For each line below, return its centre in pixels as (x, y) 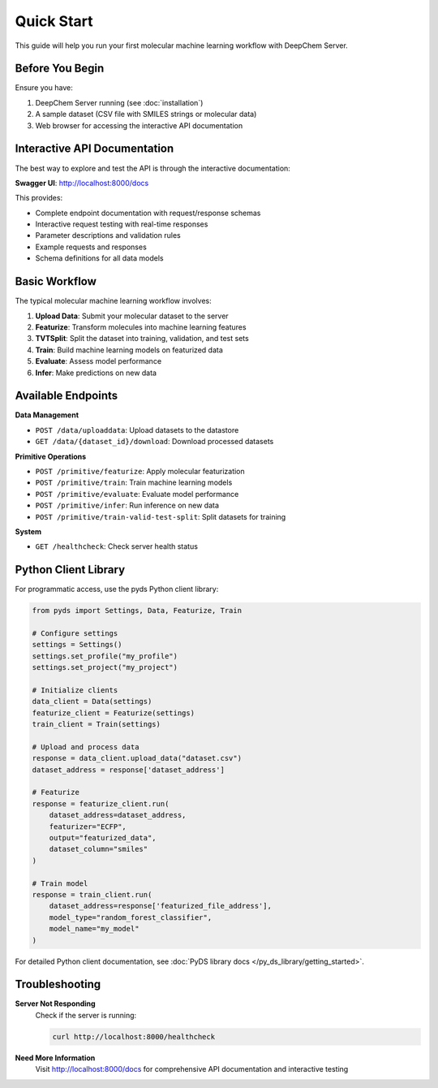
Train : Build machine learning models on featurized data (129, 350)
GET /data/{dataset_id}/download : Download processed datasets (155, 442)
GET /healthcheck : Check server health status (117, 546)
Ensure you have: (44, 88)
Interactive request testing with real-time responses (122, 224)
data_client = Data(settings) (92, 702)
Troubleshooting (58, 984)
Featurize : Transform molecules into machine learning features (141, 327)
